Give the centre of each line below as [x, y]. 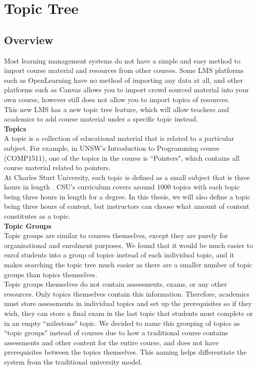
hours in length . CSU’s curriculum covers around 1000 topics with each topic [122, 187]
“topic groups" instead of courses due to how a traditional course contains [116, 333]
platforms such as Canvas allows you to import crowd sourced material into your [127, 90]
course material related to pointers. [57, 167]
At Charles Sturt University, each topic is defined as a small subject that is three [127, 177]
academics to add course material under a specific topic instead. [101, 119]
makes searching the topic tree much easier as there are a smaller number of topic [128, 265]
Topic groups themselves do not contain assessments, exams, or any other [116, 284]
